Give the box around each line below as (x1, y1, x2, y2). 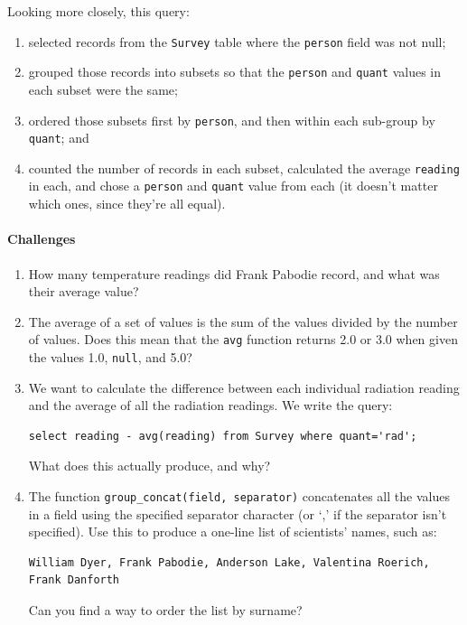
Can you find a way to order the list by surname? (28, 601, 303, 620)
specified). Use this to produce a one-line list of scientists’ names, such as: (28, 522, 437, 541)
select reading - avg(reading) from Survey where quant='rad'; (28, 429, 417, 443)
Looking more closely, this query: (7, 2, 190, 20)
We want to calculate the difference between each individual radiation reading (28, 378, 460, 396)
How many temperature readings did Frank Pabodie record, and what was (28, 264, 440, 283)
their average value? (28, 282, 139, 301)
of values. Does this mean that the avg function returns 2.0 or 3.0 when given (28, 330, 458, 349)
